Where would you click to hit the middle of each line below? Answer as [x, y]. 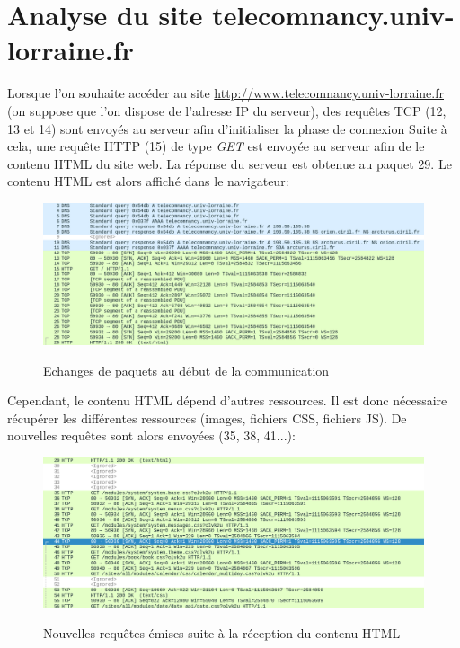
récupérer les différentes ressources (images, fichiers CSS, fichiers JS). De [207, 417]
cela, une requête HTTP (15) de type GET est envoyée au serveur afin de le [216, 146]
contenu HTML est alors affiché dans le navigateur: [148, 181]
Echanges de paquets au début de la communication [186, 370]
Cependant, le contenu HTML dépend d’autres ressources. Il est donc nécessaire [227, 400]
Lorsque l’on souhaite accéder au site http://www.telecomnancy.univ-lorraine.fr [226, 93]
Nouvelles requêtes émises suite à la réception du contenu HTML [222, 633]
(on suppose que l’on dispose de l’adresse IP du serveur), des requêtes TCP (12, [227, 110]
